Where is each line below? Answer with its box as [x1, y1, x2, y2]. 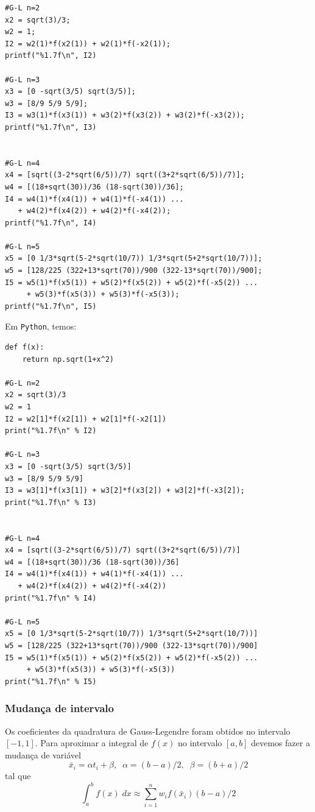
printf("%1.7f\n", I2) [5, 51, 97, 60]
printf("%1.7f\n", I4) [5, 218, 97, 227]
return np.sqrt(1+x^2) [22, 355, 114, 364]
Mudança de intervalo [5, 701, 114, 716]
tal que [5, 769, 31, 782]
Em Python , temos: [5, 320, 77, 333]
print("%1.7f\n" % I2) [5, 426, 97, 436]
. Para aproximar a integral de [35, 736, 149, 749]
